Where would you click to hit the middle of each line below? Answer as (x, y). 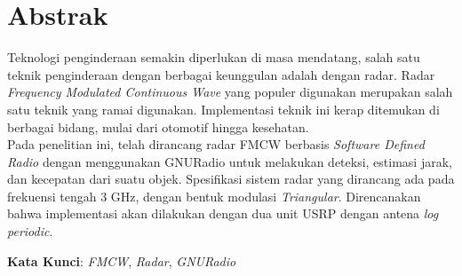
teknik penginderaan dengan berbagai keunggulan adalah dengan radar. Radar (221, 74)
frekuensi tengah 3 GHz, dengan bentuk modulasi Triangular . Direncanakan (214, 196)
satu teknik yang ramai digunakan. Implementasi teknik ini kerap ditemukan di (223, 109)
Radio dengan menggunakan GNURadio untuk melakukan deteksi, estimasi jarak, (230, 161)
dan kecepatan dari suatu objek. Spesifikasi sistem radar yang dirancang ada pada (231, 179)
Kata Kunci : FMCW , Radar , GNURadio (122, 260)
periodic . (30, 231)
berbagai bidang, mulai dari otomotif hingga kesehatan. (158, 126)
